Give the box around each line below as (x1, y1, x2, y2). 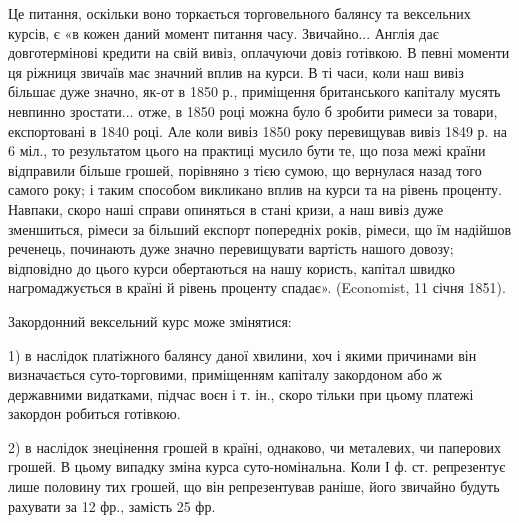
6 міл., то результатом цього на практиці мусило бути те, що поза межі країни (8, 140, 486, 161)
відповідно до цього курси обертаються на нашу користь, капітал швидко (8, 257, 455, 278)
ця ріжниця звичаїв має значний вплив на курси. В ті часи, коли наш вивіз (8, 61, 464, 82)
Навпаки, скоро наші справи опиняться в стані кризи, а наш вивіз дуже (8, 198, 444, 219)
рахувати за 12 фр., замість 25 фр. (8, 495, 216, 516)
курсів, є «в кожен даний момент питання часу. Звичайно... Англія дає (8, 22, 439, 43)
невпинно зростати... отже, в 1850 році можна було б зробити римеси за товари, (8, 100, 498, 121)
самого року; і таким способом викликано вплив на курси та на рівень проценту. (8, 179, 502, 200)
